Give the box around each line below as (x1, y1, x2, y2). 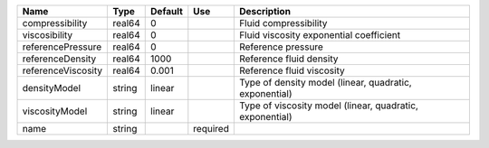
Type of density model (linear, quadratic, (238, 77, 412, 88)
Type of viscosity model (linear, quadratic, (238, 99, 418, 112)
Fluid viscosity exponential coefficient (238, 29, 401, 41)
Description (238, 5, 292, 17)
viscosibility (22, 29, 73, 41)
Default (150, 5, 183, 17)
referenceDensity (22, 52, 97, 65)
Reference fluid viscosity (238, 64, 345, 77)
